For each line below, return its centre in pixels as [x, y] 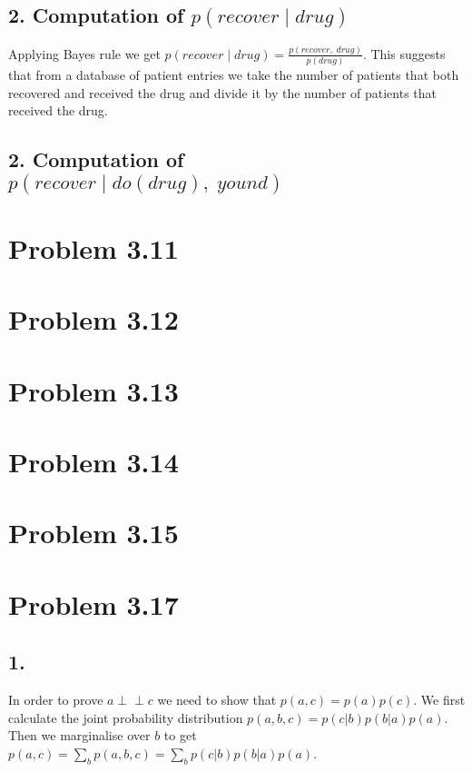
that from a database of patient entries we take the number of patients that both [234, 75]
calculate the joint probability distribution [126, 717]
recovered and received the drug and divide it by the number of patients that [223, 92]
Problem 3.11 [93, 247]
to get [180, 735]
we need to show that [217, 700]
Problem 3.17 [93, 604]
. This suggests [404, 53]
